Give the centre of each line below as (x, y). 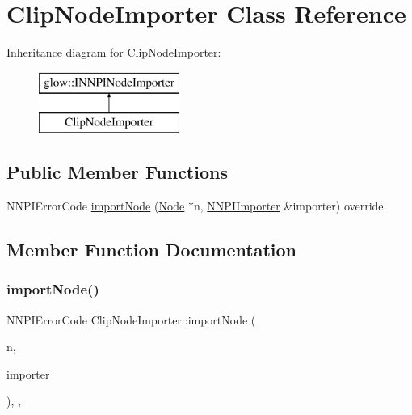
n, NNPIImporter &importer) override (289, 206)
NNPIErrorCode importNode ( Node (96, 206)
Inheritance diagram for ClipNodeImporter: (114, 52)
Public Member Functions (117, 172)
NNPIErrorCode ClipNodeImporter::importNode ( (131, 319)
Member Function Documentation (152, 250)
